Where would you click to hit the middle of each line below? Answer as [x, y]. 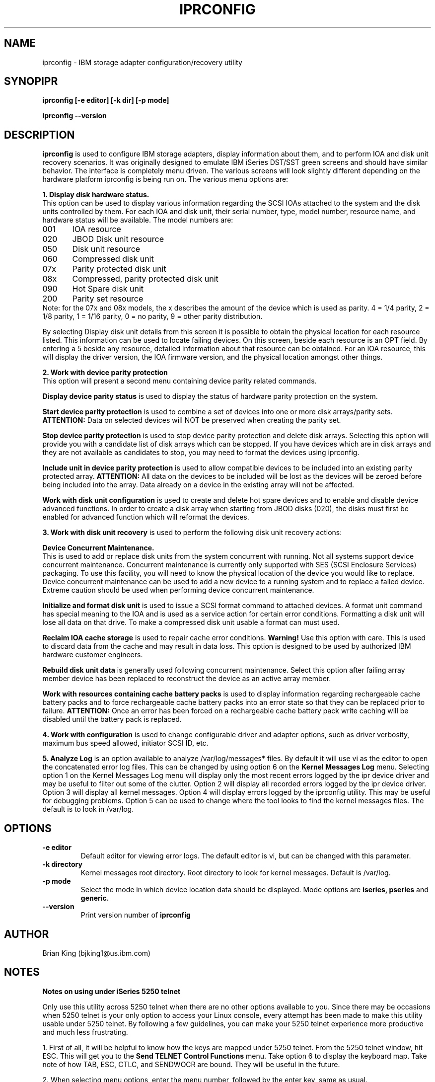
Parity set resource [108, 299]
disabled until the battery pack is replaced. [112, 719]
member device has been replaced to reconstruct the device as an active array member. [187, 679]
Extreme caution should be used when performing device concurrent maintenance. [178, 590]
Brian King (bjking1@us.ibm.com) [97, 953]
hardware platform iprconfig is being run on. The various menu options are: [165, 179]
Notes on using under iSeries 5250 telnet [111, 991]
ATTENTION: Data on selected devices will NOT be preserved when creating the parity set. [192, 420]
